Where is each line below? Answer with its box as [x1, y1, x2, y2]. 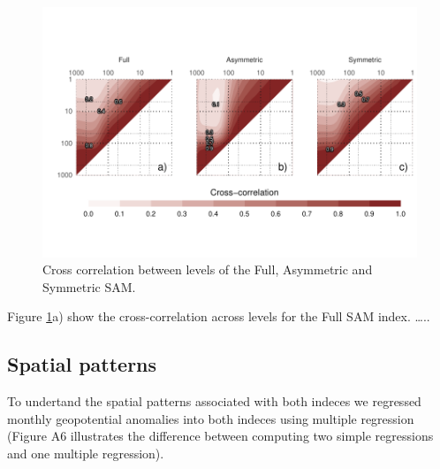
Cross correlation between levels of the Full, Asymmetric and [42, 260, 373, 279]
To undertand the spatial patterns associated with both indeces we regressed [7, 392, 421, 411]
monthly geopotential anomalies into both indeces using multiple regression [7, 409, 414, 427]
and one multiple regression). [7, 444, 164, 463]
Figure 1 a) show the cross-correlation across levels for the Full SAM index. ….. [7, 307, 430, 326]
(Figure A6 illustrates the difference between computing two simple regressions [7, 427, 434, 445]
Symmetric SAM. [42, 277, 136, 296]
